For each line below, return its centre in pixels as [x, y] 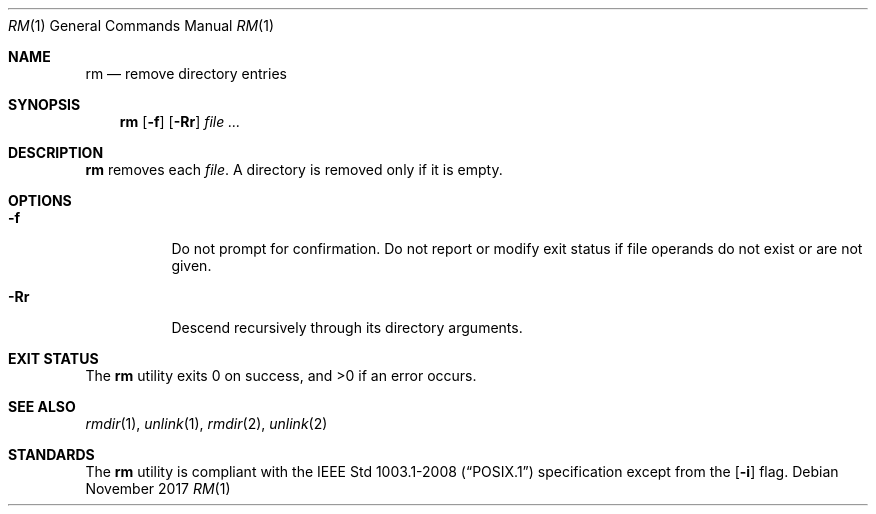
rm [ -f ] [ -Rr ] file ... [180, 121]
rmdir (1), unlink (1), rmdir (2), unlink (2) [206, 423]
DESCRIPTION [56, 152]
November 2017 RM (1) [158, 488]
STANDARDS [51, 454]
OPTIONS [40, 200]
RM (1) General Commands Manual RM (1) [141, 25]
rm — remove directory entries [186, 73]
